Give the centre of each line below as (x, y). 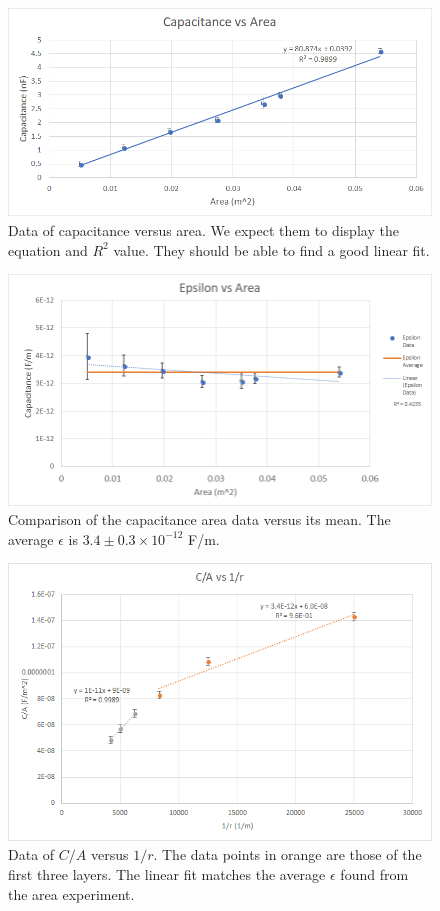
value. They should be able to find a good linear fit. (271, 249)
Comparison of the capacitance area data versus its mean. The (199, 519)
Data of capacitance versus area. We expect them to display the (203, 229)
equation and (48, 249)
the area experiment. (71, 893)
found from (374, 873)
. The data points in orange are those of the (287, 854)
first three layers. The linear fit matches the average (167, 873)
